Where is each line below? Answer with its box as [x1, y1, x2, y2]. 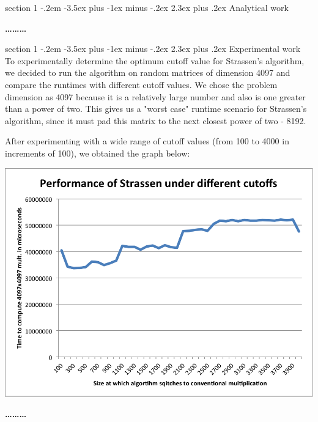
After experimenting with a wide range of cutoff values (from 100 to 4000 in [5, 135, 289, 147]
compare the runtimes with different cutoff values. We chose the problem [5, 78, 278, 91]
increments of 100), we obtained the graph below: [5, 146, 190, 159]
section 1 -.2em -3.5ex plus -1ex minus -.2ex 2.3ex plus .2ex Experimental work [5, 42, 301, 55]
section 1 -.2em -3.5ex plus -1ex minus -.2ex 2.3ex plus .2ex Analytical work [5, 1, 289, 13]
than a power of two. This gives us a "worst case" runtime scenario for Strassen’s [5, 102, 307, 115]
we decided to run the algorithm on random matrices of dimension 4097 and [5, 66, 290, 79]
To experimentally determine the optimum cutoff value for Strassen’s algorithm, [5, 54, 305, 67]
